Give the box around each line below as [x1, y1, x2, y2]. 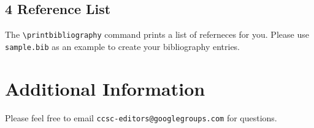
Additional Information [5, 76, 205, 101]
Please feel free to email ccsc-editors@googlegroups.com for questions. [5, 111, 277, 124]
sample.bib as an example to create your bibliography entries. [5, 40, 240, 52]
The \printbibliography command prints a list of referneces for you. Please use [5, 28, 309, 41]
